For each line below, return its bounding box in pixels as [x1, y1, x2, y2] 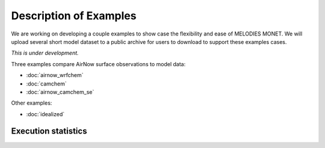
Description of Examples [11, 9, 137, 22]
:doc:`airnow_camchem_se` [26, 88, 94, 96]
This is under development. [11, 49, 79, 57]
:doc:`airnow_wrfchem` [26, 72, 84, 79]
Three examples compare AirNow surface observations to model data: [11, 60, 186, 67]
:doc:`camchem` [26, 80, 67, 87]
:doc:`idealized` [26, 110, 65, 117]
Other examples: [11, 99, 52, 106]
